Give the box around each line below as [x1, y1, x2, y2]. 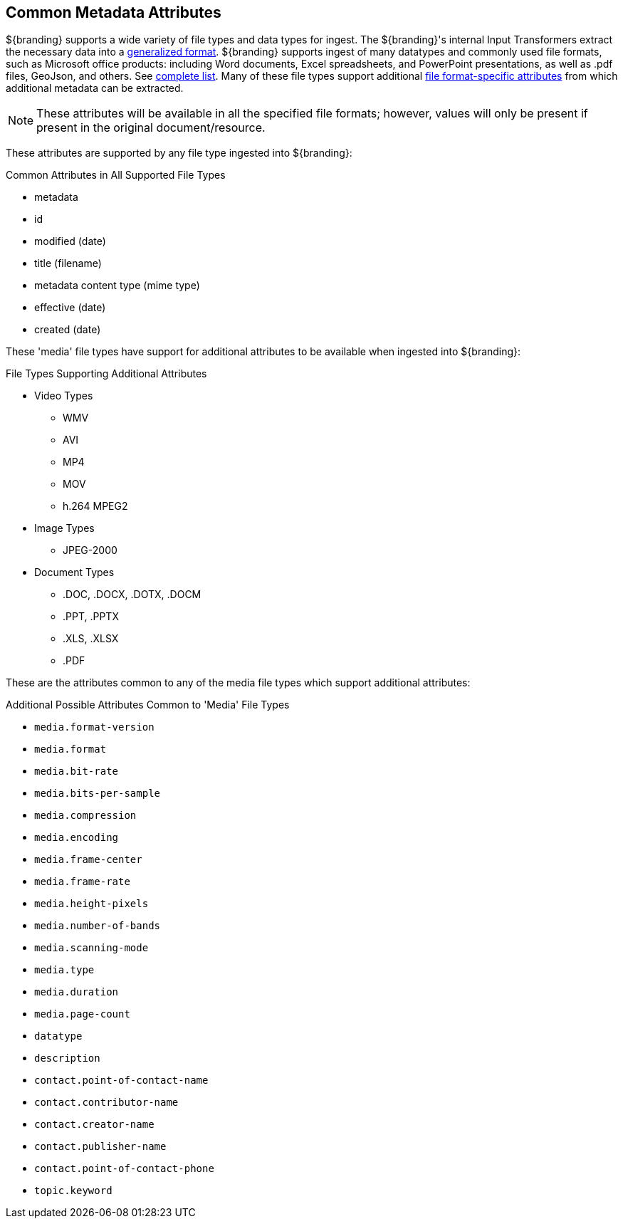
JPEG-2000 [63, 544, 117, 557]
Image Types [34, 522, 95, 535]
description [34, 1052, 100, 1065]
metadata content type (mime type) [34, 279, 200, 292]
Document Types [34, 566, 115, 579]
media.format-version [34, 721, 155, 733]
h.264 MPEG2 [63, 500, 128, 513]
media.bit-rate [34, 765, 119, 778]
